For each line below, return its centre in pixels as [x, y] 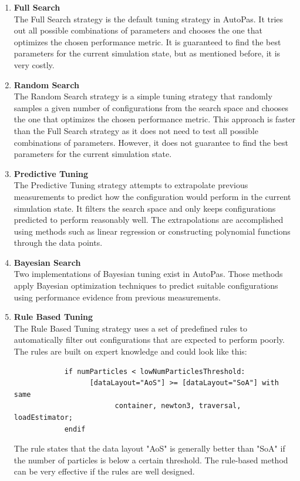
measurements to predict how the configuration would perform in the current [152, 196]
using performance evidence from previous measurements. [117, 297]
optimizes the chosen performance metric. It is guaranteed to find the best [147, 41]
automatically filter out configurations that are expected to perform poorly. [149, 340]
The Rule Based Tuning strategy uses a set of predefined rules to [131, 328]
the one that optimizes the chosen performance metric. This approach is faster [155, 119]
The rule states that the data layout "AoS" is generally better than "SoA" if [149, 448]
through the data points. [58, 243]
